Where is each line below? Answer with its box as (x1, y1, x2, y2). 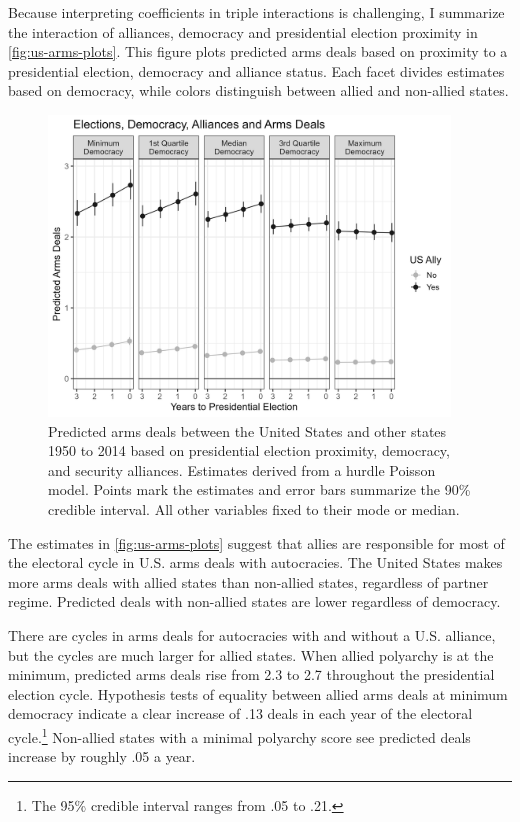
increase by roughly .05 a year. (8, 746, 196, 767)
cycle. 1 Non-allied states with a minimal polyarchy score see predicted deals (8, 723, 471, 747)
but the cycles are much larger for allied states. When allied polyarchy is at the (8, 644, 494, 665)
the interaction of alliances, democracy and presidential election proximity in (8, 21, 478, 42)
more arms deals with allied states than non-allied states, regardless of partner (8, 571, 489, 592)
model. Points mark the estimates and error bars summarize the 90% (48, 479, 471, 500)
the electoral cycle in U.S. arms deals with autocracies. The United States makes (8, 552, 503, 573)
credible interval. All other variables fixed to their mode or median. (48, 499, 460, 520)
